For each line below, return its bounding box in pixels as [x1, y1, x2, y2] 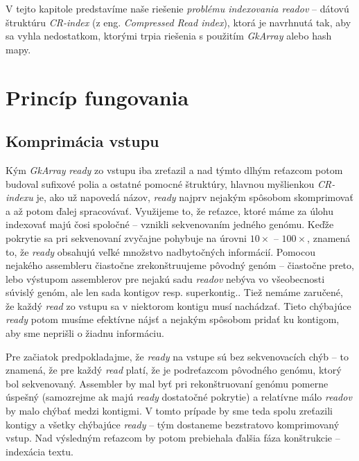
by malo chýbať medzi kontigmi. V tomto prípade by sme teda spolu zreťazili [6, 403, 333, 418]
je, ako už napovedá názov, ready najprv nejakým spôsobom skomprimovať [36, 190, 353, 205]
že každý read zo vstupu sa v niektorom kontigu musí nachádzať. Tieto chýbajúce [6, 298, 351, 313]
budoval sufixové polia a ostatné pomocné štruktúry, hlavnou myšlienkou [6, 176, 315, 191]
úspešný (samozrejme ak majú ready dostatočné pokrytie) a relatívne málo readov [6, 390, 352, 404]
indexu [6, 190, 33, 205]
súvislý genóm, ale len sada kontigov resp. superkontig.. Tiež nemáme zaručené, [6, 285, 343, 299]
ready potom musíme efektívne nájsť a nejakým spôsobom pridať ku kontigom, [6, 312, 340, 327]
